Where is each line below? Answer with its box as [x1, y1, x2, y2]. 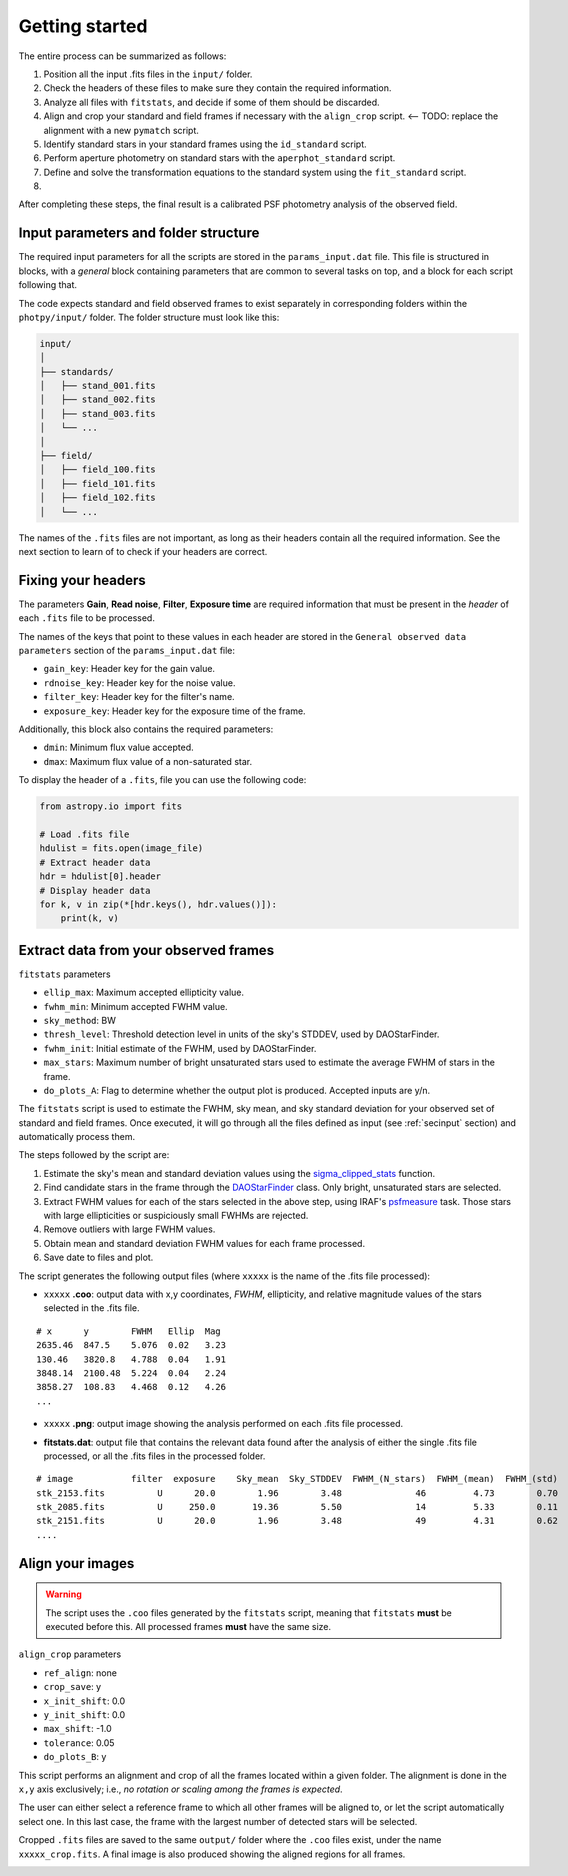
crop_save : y [43, 1681, 102, 1693]
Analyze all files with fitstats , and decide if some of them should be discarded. [43, 96, 380, 108]
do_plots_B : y [43, 1751, 107, 1763]
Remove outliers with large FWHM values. [43, 1223, 216, 1235]
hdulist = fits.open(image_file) [39, 843, 204, 854]
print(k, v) [60, 913, 120, 924]
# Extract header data [39, 856, 151, 868]
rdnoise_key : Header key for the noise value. [43, 676, 236, 689]
